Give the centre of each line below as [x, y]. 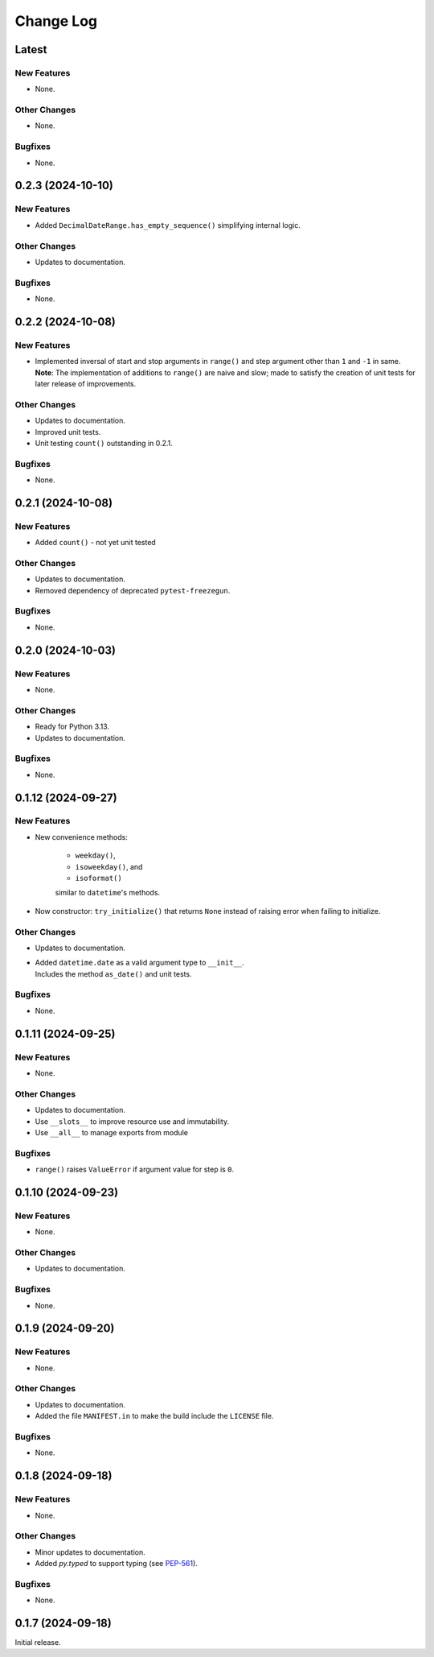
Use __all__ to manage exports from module [112, 1132]
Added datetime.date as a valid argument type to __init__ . [139, 963]
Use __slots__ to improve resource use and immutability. [132, 1121]
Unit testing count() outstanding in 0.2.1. [104, 443]
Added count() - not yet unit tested [95, 543]
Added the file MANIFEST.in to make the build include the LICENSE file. [154, 1416]
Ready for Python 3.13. [72, 727]
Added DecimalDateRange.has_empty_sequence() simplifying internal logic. [168, 225]
